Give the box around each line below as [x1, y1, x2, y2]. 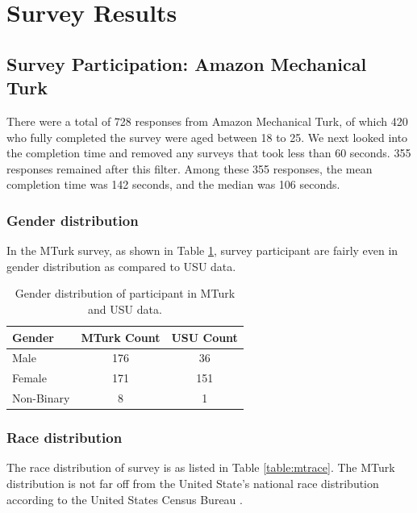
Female [12, 369, 47, 386]
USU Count [171, 328, 238, 345]
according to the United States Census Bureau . [6, 490, 243, 507]
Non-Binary [12, 390, 70, 407]
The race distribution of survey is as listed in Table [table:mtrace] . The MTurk [6, 459, 395, 476]
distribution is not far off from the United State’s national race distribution [6, 474, 379, 491]
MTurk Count [81, 328, 161, 345]
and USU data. [88, 300, 162, 317]
